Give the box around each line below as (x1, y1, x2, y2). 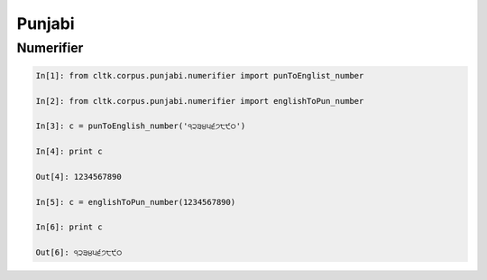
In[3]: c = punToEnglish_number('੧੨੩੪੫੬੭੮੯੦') (35, 121, 246, 131)
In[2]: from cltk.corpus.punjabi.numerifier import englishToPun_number (35, 96, 364, 106)
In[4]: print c (35, 146, 103, 157)
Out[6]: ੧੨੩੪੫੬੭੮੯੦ (35, 247, 123, 257)
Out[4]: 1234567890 (35, 172, 122, 182)
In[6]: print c (35, 222, 103, 232)
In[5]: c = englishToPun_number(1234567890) (35, 197, 236, 207)
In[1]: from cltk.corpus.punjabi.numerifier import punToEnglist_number (35, 70, 364, 80)
